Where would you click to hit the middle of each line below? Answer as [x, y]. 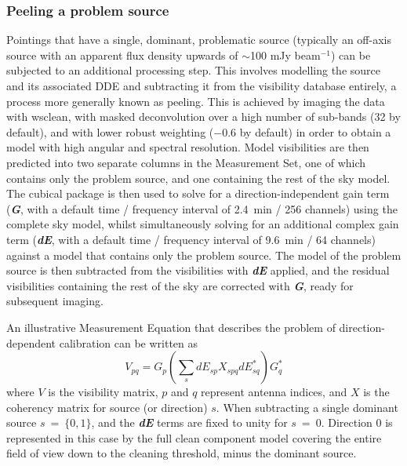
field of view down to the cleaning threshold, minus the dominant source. [182, 453]
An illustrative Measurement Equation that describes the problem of [171, 327]
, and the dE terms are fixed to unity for [189, 422]
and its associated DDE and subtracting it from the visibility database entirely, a [202, 86]
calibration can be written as [129, 342]
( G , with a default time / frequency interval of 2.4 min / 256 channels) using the [202, 208]
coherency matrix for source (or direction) [107, 407]
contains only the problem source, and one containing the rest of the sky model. [198, 178]
